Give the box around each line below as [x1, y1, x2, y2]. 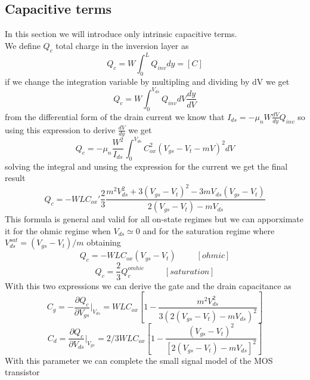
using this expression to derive [5, 123, 116, 136]
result [5, 171, 26, 184]
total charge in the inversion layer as [55, 39, 189, 51]
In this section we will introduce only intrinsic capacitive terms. [5, 27, 237, 40]
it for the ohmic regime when [5, 224, 111, 237]
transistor [5, 366, 40, 378]
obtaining [86, 236, 121, 249]
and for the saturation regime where [142, 224, 275, 237]
